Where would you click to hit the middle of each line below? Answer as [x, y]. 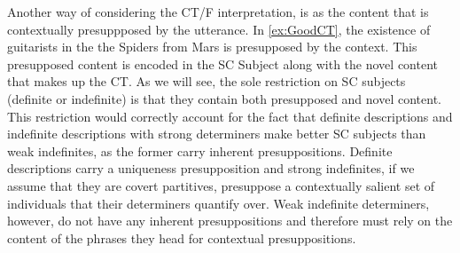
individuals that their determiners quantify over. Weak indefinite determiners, [218, 203]
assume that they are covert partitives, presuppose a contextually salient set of [221, 185]
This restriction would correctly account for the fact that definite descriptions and [230, 116]
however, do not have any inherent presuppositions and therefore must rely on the [230, 221]
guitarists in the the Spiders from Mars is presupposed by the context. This [212, 47]
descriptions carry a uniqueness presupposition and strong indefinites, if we [211, 168]
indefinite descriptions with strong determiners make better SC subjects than [217, 134]
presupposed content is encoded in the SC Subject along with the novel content [222, 63]
